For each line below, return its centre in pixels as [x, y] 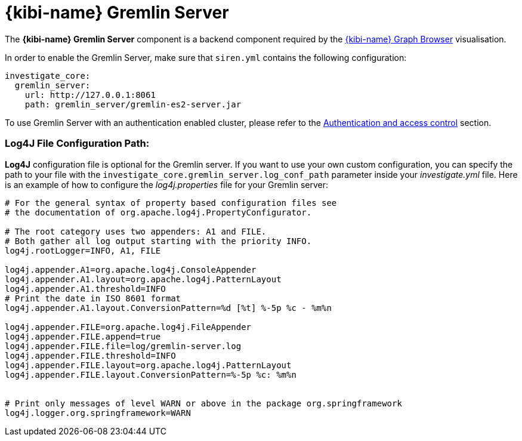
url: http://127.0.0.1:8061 [90, 95]
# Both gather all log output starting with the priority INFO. [158, 241]
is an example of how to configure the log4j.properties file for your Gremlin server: [167, 184]
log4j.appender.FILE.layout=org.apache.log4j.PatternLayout [148, 365]
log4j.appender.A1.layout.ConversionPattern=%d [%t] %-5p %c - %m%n [168, 308]
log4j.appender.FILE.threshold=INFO [90, 355]
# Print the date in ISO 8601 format [93, 298]
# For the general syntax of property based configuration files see [171, 203]
